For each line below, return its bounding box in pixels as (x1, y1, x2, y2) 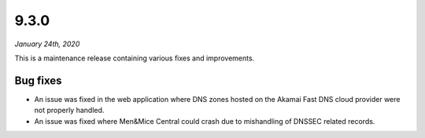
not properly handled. (34, 106, 105, 115)
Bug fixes (14, 74, 62, 87)
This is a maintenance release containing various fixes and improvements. (14, 53, 255, 63)
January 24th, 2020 (14, 39, 80, 49)
